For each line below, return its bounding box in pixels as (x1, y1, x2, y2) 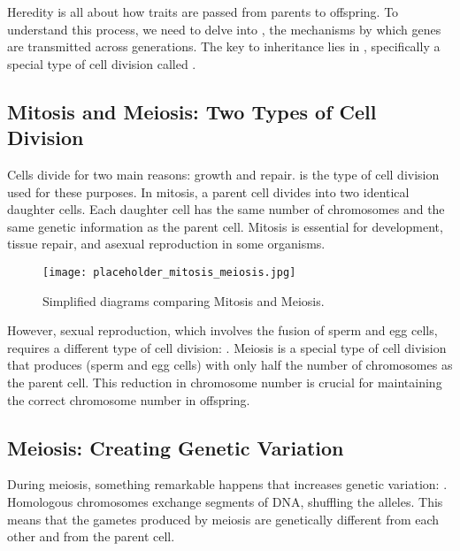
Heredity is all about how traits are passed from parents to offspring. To (7, 3, 399, 20)
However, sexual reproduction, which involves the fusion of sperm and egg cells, (7, 321, 438, 340)
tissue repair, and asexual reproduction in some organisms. (7, 234, 326, 253)
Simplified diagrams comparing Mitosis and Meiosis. (42, 291, 325, 310)
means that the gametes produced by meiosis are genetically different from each (7, 509, 440, 528)
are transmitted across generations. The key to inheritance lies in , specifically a (7, 37, 441, 56)
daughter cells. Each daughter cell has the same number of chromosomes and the (7, 200, 445, 218)
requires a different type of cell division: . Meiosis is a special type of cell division (7, 338, 447, 356)
